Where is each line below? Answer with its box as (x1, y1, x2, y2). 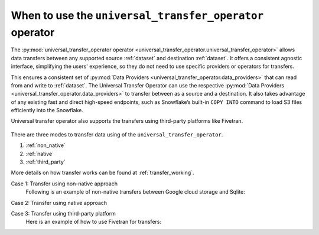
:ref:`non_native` (25, 142, 66, 149)
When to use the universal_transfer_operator (11, 9, 264, 22)
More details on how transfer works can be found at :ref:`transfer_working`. (11, 169, 194, 177)
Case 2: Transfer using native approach (11, 199, 108, 206)
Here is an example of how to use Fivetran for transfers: (25, 218, 162, 226)
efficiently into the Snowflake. (11, 107, 84, 114)
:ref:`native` (25, 150, 54, 157)
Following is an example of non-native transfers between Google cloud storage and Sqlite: (25, 188, 245, 195)
